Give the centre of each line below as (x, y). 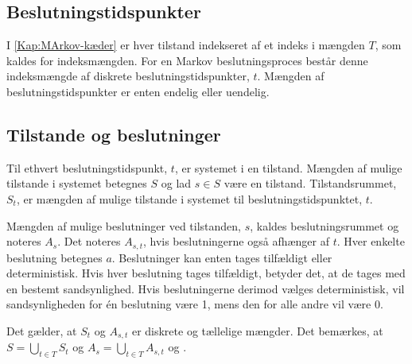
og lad (176, 183)
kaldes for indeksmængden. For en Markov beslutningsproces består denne (187, 60)
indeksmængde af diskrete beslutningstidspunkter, (128, 76)
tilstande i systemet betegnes (77, 183)
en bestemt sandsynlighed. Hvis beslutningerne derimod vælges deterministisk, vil (206, 288)
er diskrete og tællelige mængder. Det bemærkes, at (257, 330)
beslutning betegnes (54, 257)
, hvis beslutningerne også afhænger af (236, 241)
